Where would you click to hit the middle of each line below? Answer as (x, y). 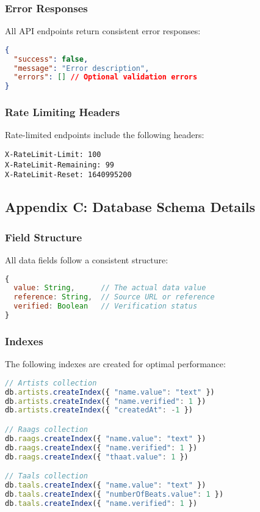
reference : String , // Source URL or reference (114, 297)
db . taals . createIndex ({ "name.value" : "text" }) (106, 485)
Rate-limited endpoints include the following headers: (105, 135)
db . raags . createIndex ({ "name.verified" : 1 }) (101, 448)
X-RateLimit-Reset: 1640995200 (68, 175)
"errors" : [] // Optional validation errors (106, 77)
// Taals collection (47, 476)
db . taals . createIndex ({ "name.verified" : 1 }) (101, 503)
